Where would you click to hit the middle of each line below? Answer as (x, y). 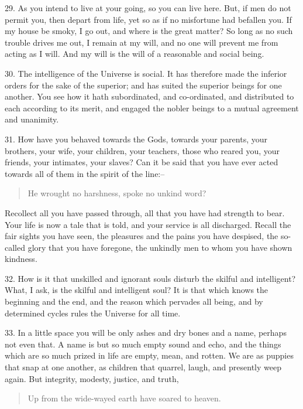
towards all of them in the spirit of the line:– (85, 173)
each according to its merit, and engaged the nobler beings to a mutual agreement (152, 108)
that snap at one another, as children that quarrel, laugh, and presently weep (143, 367)
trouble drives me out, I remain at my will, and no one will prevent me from (142, 42)
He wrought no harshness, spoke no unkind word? (117, 193)
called (15, 247)
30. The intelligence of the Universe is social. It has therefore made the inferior (146, 73)
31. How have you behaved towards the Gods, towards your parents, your (136, 139)
